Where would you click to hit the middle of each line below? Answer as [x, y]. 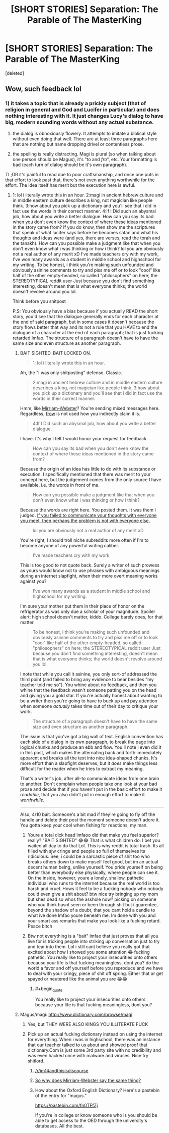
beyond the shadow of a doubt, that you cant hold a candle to [91, 910]
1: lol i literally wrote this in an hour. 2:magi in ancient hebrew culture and [88, 195]
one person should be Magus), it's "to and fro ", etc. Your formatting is [85, 159]
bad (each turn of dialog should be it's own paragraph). [70, 165]
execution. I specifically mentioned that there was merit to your [85, 474]
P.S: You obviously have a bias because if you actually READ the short [85, 311]
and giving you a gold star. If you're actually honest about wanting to [91, 695]
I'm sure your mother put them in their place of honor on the [82, 606]
